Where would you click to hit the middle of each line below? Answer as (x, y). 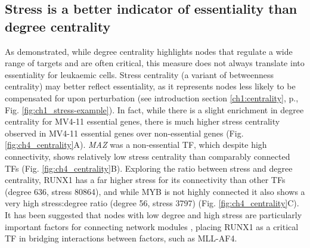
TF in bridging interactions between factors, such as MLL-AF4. (121, 238)
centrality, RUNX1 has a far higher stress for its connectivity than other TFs (145, 180)
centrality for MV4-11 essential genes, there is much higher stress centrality (142, 121)
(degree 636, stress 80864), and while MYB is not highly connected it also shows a (155, 191)
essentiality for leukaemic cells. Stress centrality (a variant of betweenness (139, 74)
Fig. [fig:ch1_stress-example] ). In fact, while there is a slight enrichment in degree (154, 109)
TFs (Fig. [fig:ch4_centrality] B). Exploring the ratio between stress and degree (149, 168)
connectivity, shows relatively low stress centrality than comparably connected (148, 156)
